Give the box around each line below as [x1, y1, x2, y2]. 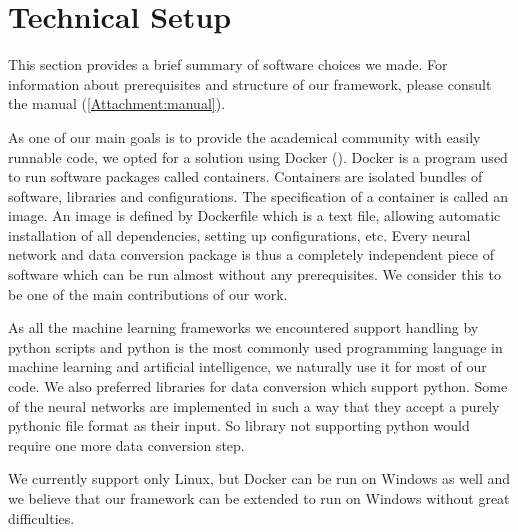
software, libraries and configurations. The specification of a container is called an [8, 185, 508, 206]
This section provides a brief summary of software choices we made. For [8, 54, 448, 75]
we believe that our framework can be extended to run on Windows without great [8, 488, 510, 508]
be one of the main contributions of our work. [8, 283, 288, 304]
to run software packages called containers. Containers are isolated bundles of [8, 166, 483, 187]
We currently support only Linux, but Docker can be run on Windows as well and [8, 468, 511, 489]
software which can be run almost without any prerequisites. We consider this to [8, 264, 501, 285]
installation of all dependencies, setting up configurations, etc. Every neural [8, 224, 471, 245]
